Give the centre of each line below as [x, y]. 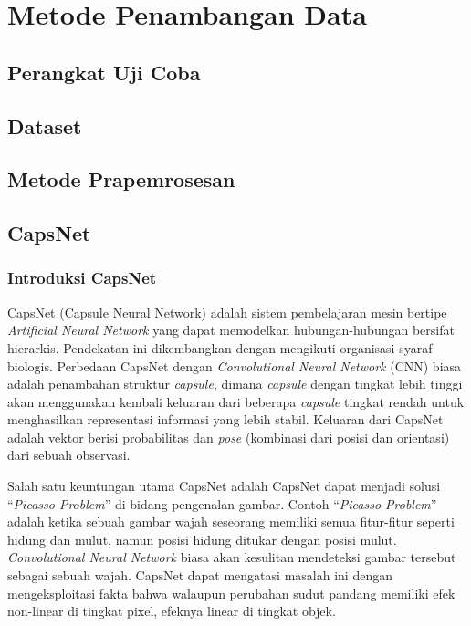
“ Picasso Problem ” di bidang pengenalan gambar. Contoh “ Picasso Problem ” [222, 503]
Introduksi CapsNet [82, 278]
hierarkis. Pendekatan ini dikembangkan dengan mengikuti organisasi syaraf [220, 347]
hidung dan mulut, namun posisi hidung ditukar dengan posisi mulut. [202, 539]
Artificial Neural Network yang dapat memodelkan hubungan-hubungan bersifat [231, 330]
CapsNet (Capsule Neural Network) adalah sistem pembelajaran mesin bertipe [227, 312]
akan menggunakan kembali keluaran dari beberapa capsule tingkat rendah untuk [236, 401]
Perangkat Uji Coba [104, 72]
